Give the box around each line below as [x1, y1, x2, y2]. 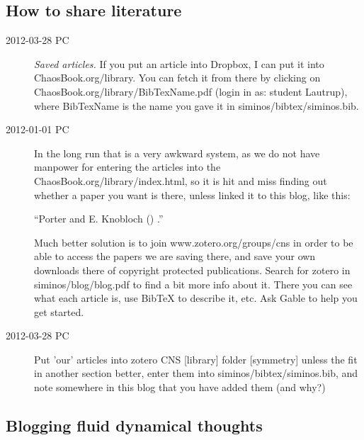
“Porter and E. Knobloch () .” [34, 211, 164, 226]
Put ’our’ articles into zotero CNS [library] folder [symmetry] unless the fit [34, 351, 358, 366]
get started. [34, 304, 84, 319]
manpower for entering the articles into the [34, 159, 221, 174]
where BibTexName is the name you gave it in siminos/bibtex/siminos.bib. [34, 98, 359, 113]
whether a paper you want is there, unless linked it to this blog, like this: [34, 187, 351, 202]
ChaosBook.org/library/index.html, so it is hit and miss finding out [34, 173, 327, 188]
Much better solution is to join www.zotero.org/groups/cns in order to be [34, 235, 353, 249]
